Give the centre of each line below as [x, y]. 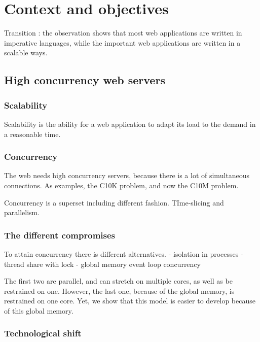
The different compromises [60, 235]
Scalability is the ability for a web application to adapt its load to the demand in [130, 124]
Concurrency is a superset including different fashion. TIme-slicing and [114, 202]
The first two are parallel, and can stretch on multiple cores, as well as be [118, 281]
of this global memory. [39, 310]
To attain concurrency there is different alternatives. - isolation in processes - [124, 253]
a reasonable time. [32, 134]
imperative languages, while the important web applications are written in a [122, 42]
